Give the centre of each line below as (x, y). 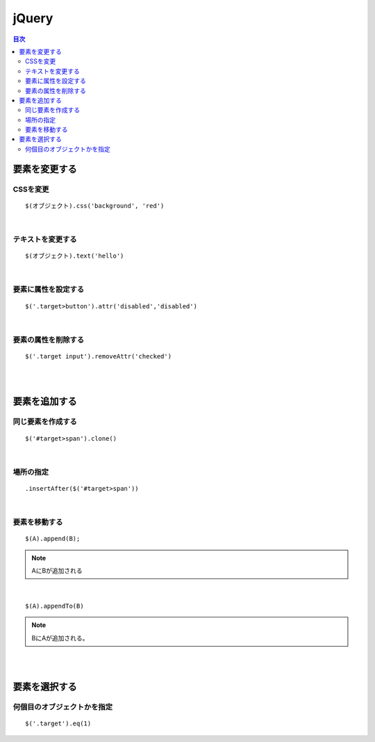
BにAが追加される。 (60, 638)
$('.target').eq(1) (58, 724)
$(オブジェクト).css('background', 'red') (95, 206)
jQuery (33, 18)
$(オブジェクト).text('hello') (75, 256)
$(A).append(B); (53, 539)
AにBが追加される (57, 571)
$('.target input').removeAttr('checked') (99, 356)
